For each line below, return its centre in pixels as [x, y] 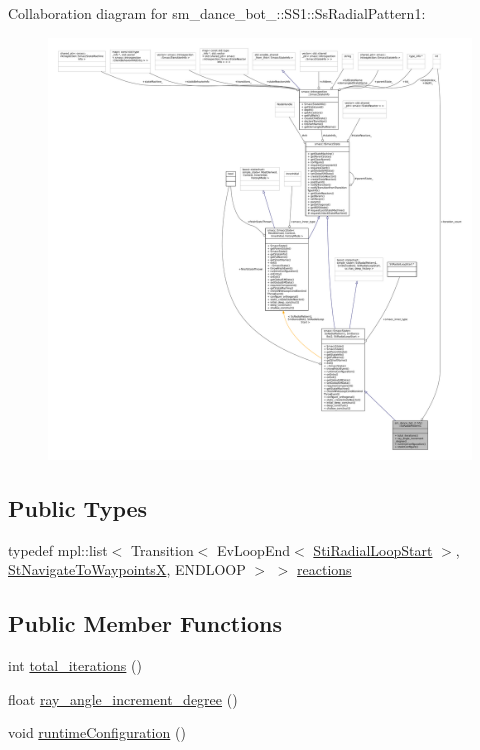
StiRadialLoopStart [373, 549]
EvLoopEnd [254, 549]
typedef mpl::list [58, 549]
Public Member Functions [145, 623]
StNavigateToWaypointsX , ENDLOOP [127, 569]
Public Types [78, 507]
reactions [324, 569]
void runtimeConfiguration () [97, 732]
